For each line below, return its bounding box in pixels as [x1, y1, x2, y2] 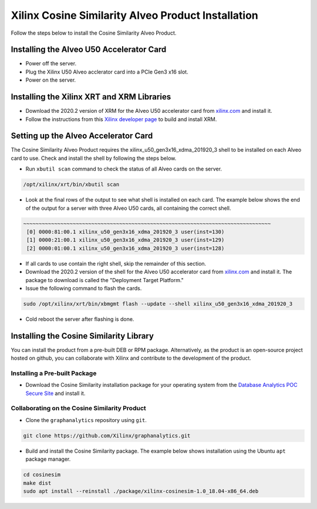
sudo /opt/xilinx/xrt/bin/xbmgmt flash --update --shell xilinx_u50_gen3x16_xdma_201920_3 [23, 300, 293, 307]
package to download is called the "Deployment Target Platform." [25, 276, 184, 283]
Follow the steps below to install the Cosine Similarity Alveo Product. [11, 29, 177, 36]
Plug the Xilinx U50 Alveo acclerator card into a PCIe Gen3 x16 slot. [25, 68, 188, 75]
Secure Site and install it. [25, 390, 86, 397]
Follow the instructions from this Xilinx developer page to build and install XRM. [25, 115, 217, 123]
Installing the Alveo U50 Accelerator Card [11, 45, 167, 55]
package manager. [25, 456, 71, 463]
